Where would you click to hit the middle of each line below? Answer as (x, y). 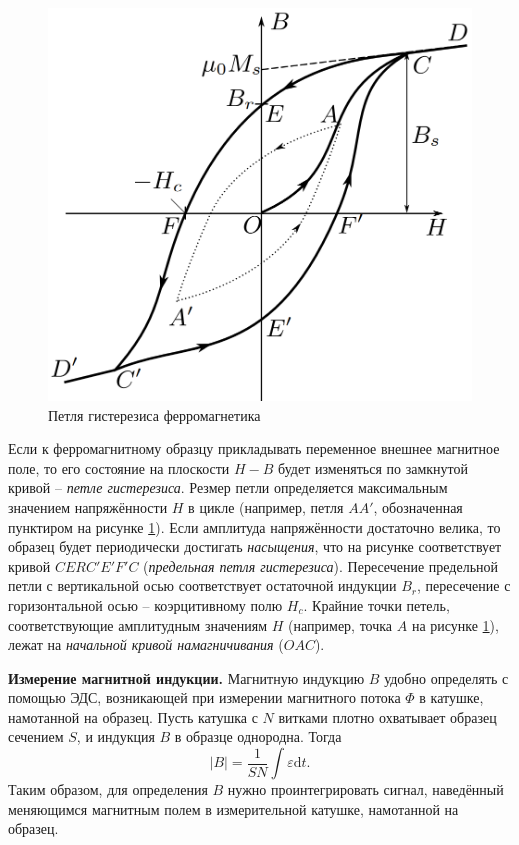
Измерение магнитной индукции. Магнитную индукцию (186, 677)
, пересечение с (463, 585)
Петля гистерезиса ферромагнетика (154, 414)
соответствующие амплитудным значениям (138, 624)
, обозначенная (418, 506)
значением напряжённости (88, 506)
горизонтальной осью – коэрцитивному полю (145, 604)
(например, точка (340, 624)
